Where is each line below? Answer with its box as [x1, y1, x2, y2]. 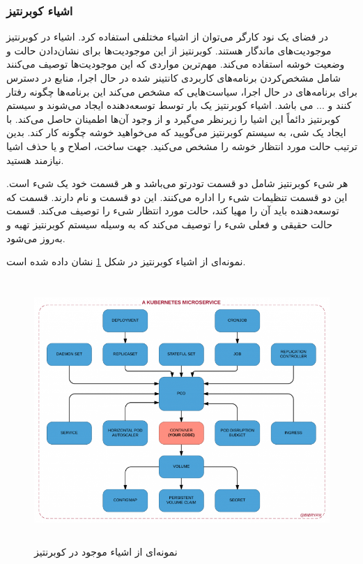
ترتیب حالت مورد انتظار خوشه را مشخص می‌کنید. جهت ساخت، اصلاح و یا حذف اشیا [6, 138, 357, 153]
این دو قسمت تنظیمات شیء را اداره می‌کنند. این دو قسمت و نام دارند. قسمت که [6, 189, 348, 204]
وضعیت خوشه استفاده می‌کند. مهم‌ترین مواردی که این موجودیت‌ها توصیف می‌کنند [6, 57, 345, 71]
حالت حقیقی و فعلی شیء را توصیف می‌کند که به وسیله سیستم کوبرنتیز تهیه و [6, 216, 333, 231]
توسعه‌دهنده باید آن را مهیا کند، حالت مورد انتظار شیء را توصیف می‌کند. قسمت [6, 203, 339, 218]
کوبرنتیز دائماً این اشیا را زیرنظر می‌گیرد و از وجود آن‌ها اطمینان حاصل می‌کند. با [6, 111, 341, 126]
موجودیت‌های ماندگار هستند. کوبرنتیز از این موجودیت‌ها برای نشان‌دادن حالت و [6, 43, 332, 57]
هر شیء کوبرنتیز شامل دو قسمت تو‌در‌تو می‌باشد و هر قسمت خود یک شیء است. [6, 176, 348, 191]
